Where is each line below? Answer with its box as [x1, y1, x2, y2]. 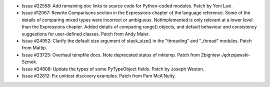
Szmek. [21, 59, 37, 65]
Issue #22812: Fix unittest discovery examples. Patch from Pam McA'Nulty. [21, 72, 176, 78]
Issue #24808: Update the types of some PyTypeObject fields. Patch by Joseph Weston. [21, 65, 204, 72]
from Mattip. [21, 45, 47, 51]
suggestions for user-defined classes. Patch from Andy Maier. [21, 30, 150, 37]
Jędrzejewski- [220, 51, 251, 57]
